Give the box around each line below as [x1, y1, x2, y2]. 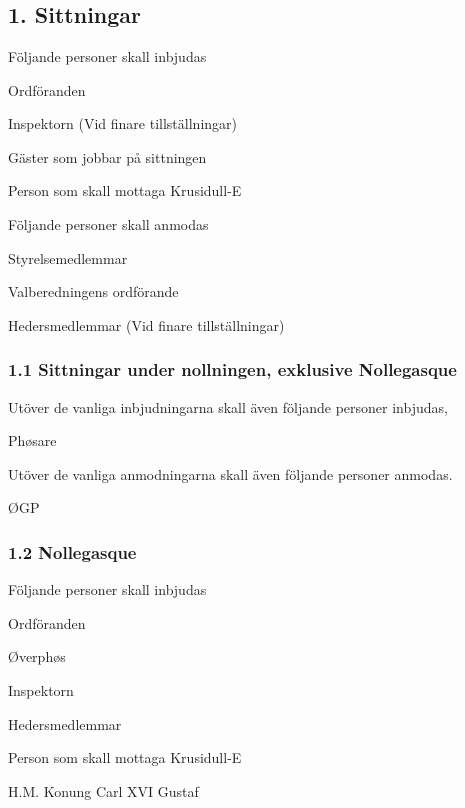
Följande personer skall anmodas [8, 213, 209, 234]
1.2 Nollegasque [8, 539, 137, 564]
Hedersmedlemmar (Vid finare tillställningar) [8, 314, 285, 335]
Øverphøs [8, 646, 66, 667]
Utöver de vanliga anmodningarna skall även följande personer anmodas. [8, 463, 453, 484]
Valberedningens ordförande [8, 281, 179, 302]
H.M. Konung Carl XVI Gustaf [8, 780, 199, 801]
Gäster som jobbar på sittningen [8, 146, 207, 167]
